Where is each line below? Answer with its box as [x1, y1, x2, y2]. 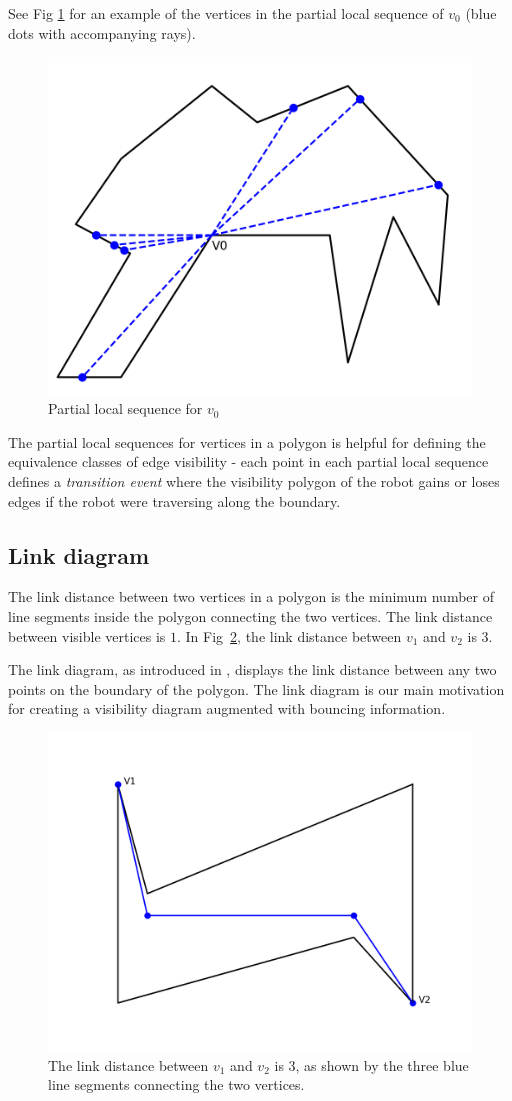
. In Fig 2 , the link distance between [177, 625, 402, 646]
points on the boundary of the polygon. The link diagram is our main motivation [8, 678, 505, 699]
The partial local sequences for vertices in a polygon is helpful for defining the [8, 431, 486, 452]
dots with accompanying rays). [8, 22, 196, 43]
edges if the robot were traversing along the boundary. [8, 490, 341, 511]
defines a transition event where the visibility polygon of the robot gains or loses [8, 471, 500, 492]
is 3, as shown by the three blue [274, 1054, 469, 1075]
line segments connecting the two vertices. [48, 1074, 305, 1095]
